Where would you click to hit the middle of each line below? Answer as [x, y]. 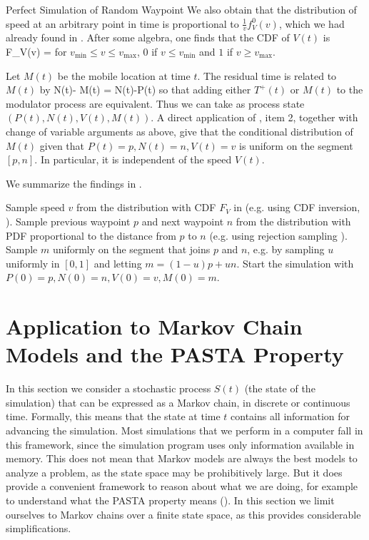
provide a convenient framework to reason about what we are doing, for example [182, 486]
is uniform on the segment [296, 145]
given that [62, 145]
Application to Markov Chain [154, 326]
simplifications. [39, 528]
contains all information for [290, 416]
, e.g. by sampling [286, 249]
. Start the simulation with [295, 263]
